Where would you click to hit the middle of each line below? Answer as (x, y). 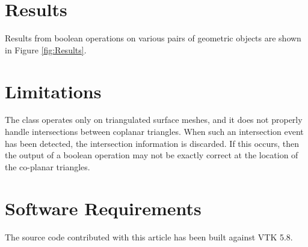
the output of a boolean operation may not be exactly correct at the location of (152, 155)
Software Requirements (103, 208)
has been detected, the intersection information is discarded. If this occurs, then (152, 143)
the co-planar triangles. (48, 166)
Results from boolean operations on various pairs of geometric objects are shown (153, 38)
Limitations (53, 91)
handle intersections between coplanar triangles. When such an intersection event (154, 132)
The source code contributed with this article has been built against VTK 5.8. (149, 237)
